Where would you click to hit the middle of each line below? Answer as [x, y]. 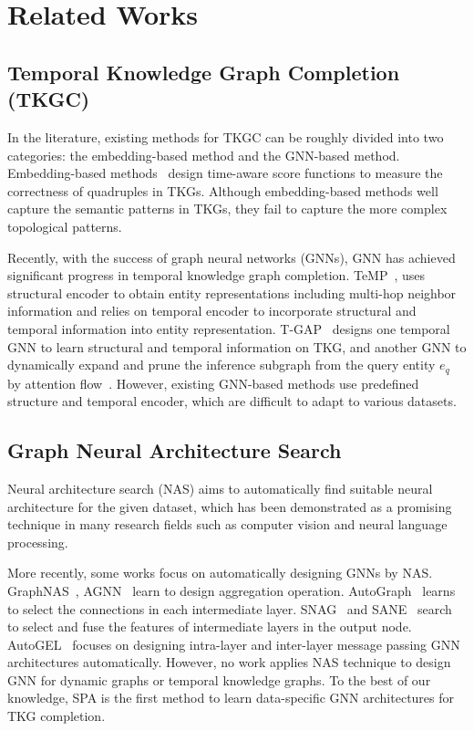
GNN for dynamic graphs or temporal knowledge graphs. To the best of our [219, 679]
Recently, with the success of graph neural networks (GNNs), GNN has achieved [232, 257]
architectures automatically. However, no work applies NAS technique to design [229, 662]
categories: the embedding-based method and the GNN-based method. [204, 155]
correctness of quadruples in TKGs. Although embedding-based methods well [223, 190]
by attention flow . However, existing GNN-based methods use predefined [213, 383]
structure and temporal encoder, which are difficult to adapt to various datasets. [232, 401]
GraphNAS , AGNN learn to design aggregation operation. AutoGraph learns [232, 590]
